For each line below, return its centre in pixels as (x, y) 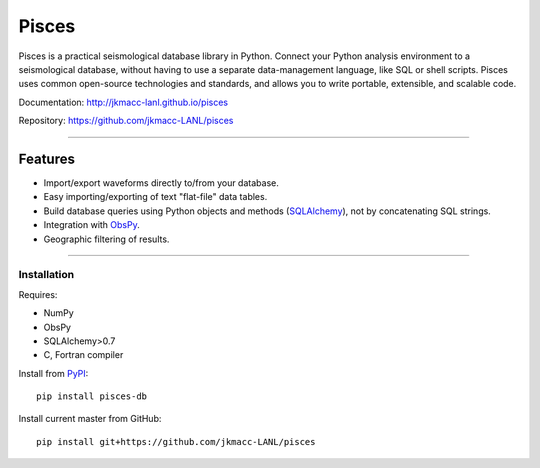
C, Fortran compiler (83, 355)
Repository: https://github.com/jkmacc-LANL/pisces (126, 121)
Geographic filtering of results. (106, 239)
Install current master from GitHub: (90, 419)
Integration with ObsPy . (91, 225)
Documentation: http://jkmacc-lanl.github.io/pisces (123, 102)
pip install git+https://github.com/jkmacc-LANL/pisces (176, 441)
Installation (46, 275)
